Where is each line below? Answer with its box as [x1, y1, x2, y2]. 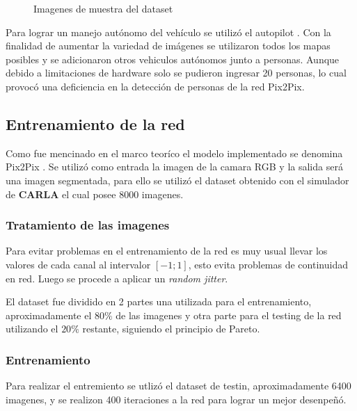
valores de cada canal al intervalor [6, 257, 151, 271]
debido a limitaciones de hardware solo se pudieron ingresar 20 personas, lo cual [6, 65, 347, 80]
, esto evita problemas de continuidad [188, 257, 348, 271]
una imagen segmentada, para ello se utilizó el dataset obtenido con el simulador [6, 172, 349, 187]
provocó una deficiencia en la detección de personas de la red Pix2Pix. [6, 79, 305, 93]
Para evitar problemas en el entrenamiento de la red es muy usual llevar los [6, 243, 328, 258]
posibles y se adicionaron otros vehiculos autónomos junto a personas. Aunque [6, 51, 340, 66]
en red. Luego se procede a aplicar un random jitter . [6, 271, 228, 285]
